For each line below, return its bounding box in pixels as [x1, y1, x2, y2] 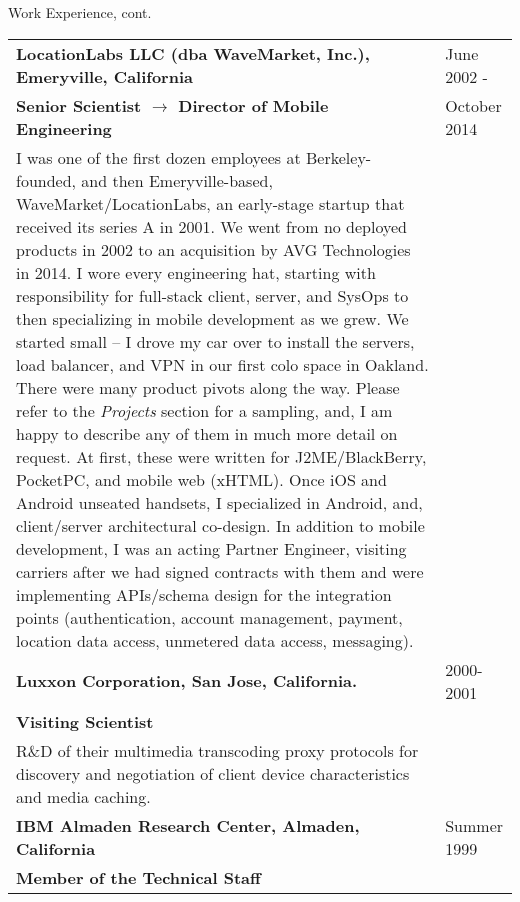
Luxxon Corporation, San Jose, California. [16, 669, 358, 693]
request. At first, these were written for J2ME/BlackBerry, [16, 444, 427, 468]
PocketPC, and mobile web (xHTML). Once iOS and [16, 467, 387, 491]
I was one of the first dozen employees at [16, 145, 301, 169]
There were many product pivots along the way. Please [16, 375, 400, 399]
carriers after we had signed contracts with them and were [16, 559, 424, 583]
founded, [16, 168, 77, 192]
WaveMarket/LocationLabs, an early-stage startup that [16, 191, 405, 215]
